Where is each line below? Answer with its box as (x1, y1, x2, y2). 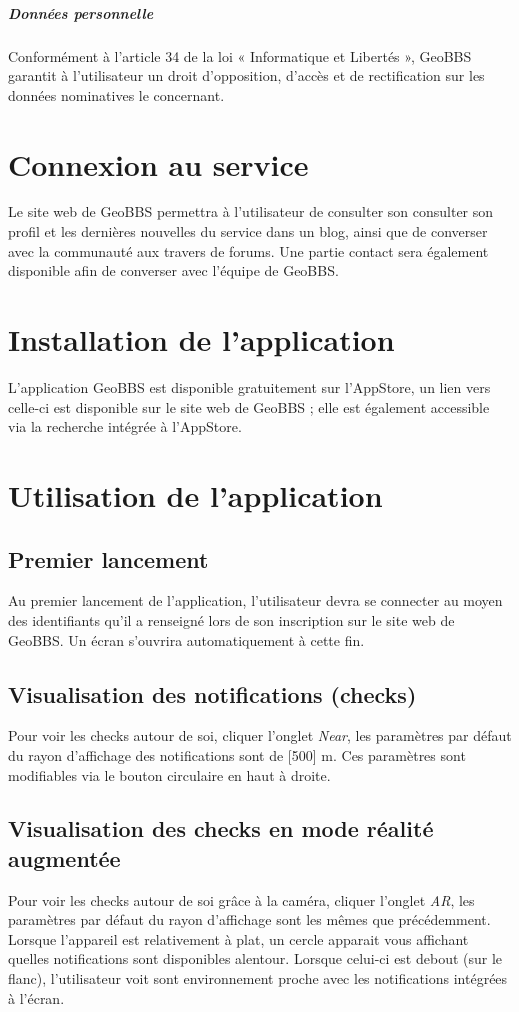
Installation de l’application (8, 319, 395, 360)
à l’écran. (8, 987, 65, 1008)
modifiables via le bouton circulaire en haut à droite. (8, 764, 331, 785)
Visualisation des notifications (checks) (8, 678, 417, 709)
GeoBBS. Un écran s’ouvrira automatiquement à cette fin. (8, 629, 365, 650)
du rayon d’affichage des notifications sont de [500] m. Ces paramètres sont (8, 744, 466, 765)
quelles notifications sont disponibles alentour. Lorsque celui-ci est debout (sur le (8, 948, 503, 969)
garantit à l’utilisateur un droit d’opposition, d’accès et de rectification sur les (8, 65, 485, 86)
